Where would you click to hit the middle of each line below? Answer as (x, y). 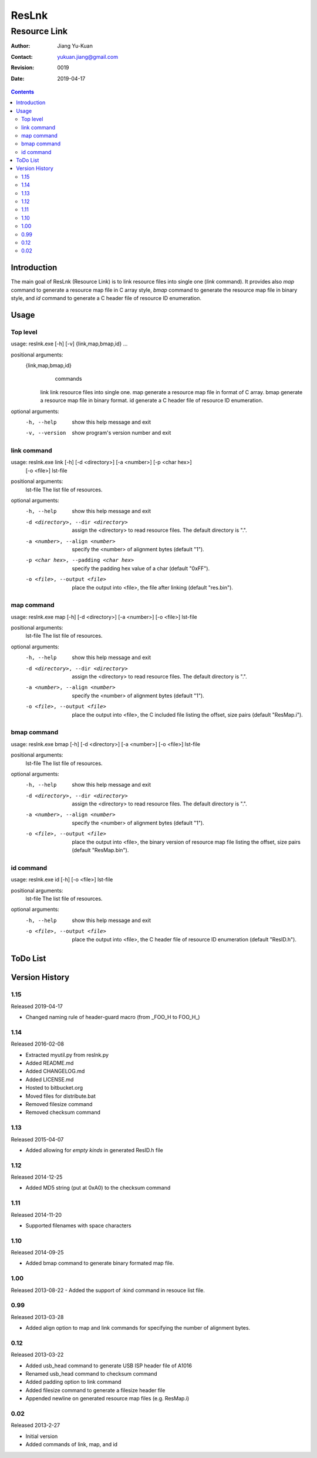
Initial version (42, 1436)
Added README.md (50, 1063)
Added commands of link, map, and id (71, 1444)
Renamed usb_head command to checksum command (92, 1374)
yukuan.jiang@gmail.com (88, 56)
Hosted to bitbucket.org (54, 1088)
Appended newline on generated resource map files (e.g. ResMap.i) (107, 1399)
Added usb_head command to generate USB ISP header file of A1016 (109, 1366)
